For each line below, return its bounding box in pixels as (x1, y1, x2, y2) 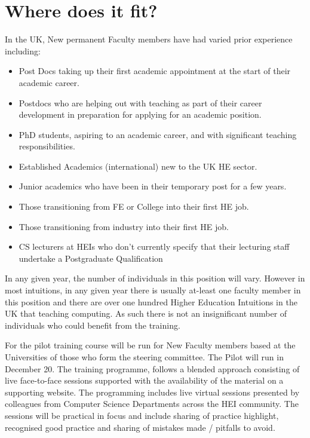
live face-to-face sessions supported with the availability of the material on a (5, 374, 284, 387)
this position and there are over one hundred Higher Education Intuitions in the (5, 295, 297, 308)
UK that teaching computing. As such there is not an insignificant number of (5, 307, 287, 320)
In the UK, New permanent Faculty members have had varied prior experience (5, 33, 293, 45)
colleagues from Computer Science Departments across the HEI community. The (5, 397, 299, 410)
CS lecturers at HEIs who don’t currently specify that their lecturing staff (19, 240, 290, 253)
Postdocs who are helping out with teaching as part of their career (19, 96, 262, 109)
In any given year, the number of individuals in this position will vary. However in (5, 272, 305, 284)
